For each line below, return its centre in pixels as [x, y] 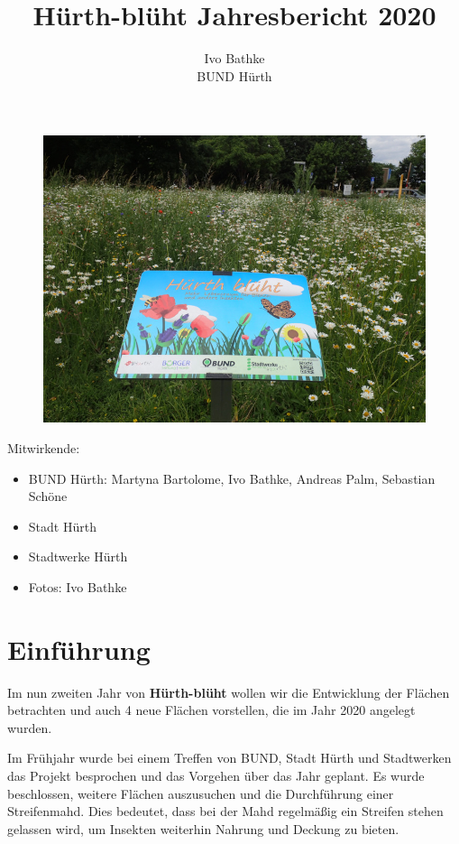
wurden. [30, 727]
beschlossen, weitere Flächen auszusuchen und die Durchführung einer [201, 793]
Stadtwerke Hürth [78, 556]
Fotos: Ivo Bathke [78, 586]
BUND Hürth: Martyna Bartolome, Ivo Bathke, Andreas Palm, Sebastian [232, 478]
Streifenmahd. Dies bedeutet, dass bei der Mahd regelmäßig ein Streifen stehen [225, 811]
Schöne [48, 496]
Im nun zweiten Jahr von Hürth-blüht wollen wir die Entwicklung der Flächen [229, 692]
